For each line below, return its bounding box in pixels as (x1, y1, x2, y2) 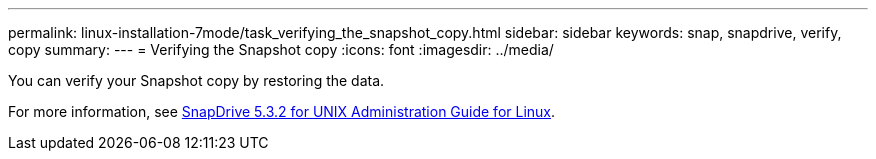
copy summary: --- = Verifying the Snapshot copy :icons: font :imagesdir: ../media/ (8, 41, 554, 58)
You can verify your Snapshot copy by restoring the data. (8, 72, 385, 89)
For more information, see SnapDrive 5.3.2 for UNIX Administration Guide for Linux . (8, 103, 556, 120)
